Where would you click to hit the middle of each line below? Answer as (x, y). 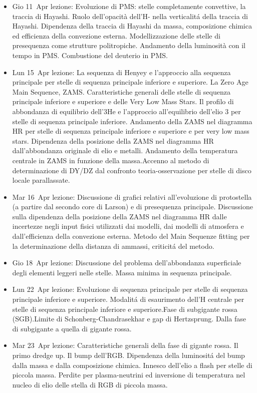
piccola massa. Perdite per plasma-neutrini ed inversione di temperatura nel (129, 375)
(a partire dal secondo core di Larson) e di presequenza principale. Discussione (133, 207)
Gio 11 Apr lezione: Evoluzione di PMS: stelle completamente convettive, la (129, 6)
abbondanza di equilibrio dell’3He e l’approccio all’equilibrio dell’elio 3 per (126, 111)
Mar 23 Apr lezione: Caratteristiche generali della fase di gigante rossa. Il (125, 345)
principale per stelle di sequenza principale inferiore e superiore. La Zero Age (130, 82)
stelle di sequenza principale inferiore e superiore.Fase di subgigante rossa (125, 309)
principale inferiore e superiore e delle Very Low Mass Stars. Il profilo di (123, 101)
